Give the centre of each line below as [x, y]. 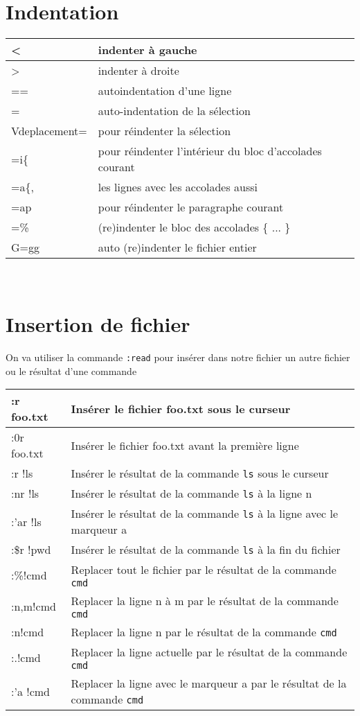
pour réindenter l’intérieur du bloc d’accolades [210, 151]
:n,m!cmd [34, 606]
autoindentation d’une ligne [165, 91]
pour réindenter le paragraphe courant [191, 207]
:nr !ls [25, 494]
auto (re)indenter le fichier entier [177, 247]
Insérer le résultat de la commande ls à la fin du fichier [206, 550]
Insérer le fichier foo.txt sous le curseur [181, 408]
